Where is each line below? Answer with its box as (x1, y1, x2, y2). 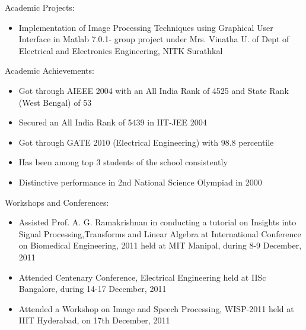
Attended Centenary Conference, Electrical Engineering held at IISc (18, 271, 266, 283)
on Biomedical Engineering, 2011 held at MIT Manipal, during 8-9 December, (18, 239, 302, 252)
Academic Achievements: (5, 64, 94, 77)
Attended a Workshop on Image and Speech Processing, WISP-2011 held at (18, 302, 294, 315)
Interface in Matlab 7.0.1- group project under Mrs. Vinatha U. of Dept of (18, 33, 289, 45)
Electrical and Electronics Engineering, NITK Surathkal (18, 44, 223, 56)
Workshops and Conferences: (5, 196, 109, 208)
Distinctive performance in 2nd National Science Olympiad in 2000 (18, 175, 262, 188)
